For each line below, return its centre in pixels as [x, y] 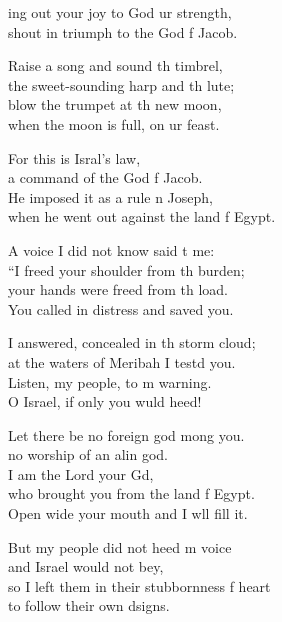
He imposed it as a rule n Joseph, [111, 196]
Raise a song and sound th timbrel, [115, 65]
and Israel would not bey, [86, 566]
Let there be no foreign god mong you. [126, 434]
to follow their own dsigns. [89, 605]
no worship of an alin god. [88, 454]
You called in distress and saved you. [121, 308]
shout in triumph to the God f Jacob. [123, 31]
